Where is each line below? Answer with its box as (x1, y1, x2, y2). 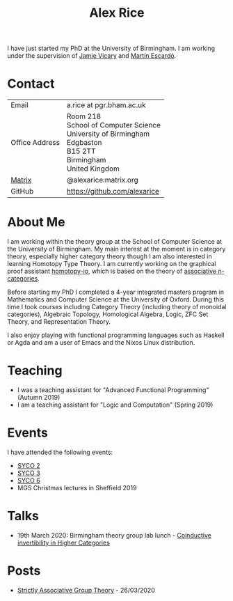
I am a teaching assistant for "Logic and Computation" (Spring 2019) (17, 400, 214, 409)
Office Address (10, 138, 61, 148)
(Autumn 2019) (17, 393, 61, 401)
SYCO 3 (17, 469, 40, 477)
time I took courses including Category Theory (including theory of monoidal (7, 303, 227, 311)
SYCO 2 (17, 461, 40, 469)
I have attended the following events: (7, 448, 113, 456)
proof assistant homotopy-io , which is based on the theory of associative (7, 267, 217, 276)
